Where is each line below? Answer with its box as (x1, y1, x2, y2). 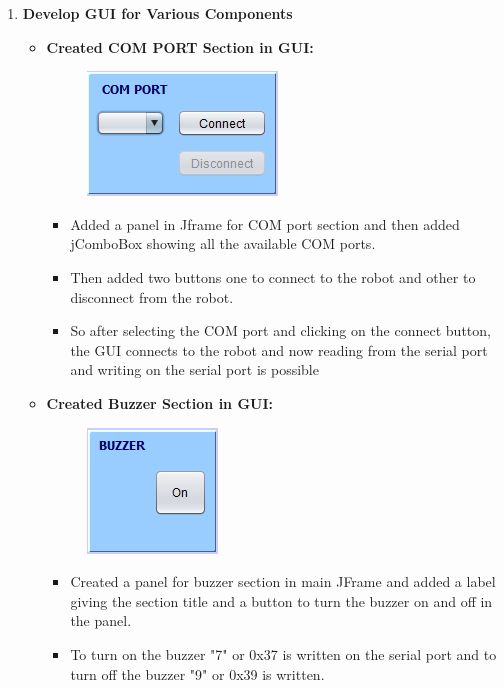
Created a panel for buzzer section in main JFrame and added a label (70, 571, 496, 592)
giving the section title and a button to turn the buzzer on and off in (70, 590, 493, 611)
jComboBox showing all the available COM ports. (70, 233, 376, 254)
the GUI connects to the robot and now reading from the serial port (70, 339, 488, 360)
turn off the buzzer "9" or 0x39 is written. (70, 663, 325, 684)
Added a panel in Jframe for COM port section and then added (70, 213, 460, 234)
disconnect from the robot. (70, 286, 234, 307)
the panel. (70, 610, 132, 631)
